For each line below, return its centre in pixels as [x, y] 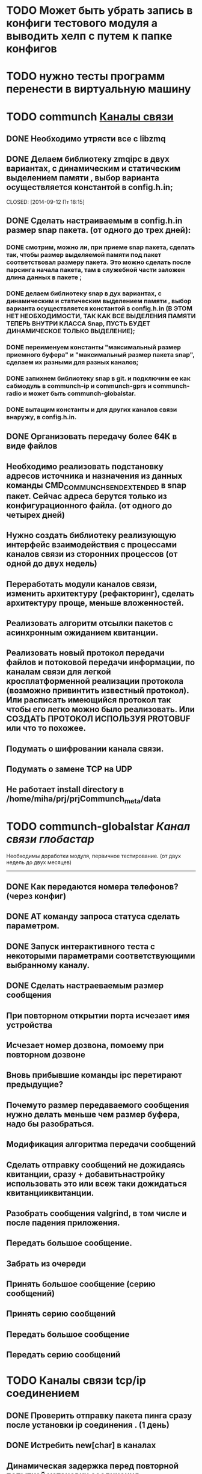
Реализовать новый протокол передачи [85, 653]
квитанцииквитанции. [50, 1193]
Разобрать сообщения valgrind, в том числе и [96, 1213]
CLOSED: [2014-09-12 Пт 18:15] [46, 201]
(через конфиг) [36, 896]
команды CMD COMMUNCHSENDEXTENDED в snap [96, 486]
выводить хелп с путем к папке [89, 36]
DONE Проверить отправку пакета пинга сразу [99, 1415]
